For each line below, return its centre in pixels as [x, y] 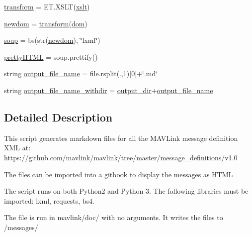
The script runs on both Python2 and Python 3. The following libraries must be [126, 191]
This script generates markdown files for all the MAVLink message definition [121, 138]
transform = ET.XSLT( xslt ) [47, 6]
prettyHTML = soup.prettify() [51, 57]
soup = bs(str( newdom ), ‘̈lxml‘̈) [52, 40]
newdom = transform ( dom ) [46, 23]
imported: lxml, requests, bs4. [49, 200]
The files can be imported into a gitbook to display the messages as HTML [119, 174]
